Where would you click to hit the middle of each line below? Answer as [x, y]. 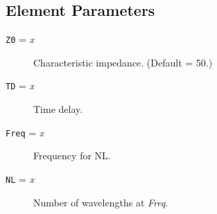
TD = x [20, 86]
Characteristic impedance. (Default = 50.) [123, 62]
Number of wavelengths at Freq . [101, 202]
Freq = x [25, 132]
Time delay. [58, 109]
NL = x [20, 178]
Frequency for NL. [72, 155]
